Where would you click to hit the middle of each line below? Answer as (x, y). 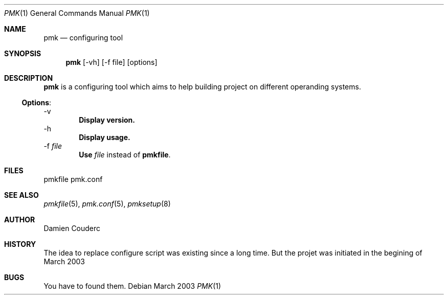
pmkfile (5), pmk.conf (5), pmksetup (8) (107, 204)
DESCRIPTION (29, 78)
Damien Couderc (72, 228)
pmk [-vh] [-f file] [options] (111, 62)
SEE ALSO (21, 195)
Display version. (107, 120)
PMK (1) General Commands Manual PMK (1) (77, 13)
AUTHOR (20, 220)
